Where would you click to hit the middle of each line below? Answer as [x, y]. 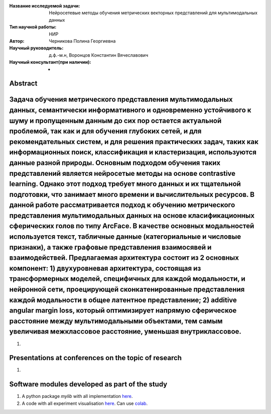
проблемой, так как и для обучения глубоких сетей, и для [105, 131]
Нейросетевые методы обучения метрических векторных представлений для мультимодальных [153, 13]
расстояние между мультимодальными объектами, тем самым [116, 321]
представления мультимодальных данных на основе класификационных [132, 215]
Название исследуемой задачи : [45, 6]
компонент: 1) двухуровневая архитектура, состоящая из [105, 268]
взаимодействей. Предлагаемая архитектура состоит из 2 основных [124, 258]
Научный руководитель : [36, 48]
